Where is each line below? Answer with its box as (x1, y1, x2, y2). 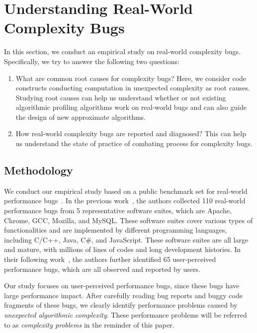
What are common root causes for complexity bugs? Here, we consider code (15, 73, 247, 83)
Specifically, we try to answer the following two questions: (4, 56, 180, 66)
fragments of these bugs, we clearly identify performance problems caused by (4, 300, 238, 310)
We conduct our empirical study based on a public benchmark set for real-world (4, 185, 248, 196)
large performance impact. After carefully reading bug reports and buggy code (4, 290, 243, 300)
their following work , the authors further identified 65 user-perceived (4, 254, 216, 264)
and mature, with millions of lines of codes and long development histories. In (4, 244, 241, 254)
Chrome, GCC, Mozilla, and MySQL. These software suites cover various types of (4, 215, 253, 225)
